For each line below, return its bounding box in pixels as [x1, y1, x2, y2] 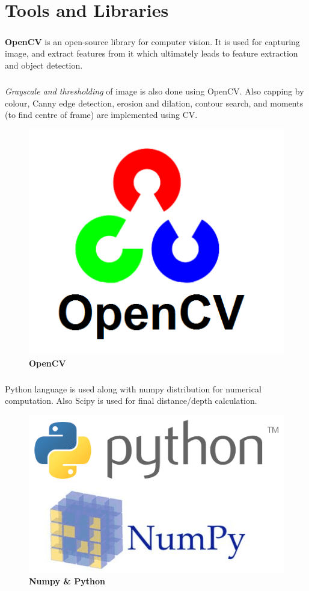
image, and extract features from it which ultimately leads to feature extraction [5, 47, 298, 60]
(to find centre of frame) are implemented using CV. [5, 108, 198, 121]
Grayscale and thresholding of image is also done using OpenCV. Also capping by [5, 84, 304, 97]
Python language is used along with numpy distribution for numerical [5, 382, 262, 395]
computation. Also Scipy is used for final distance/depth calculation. [5, 394, 257, 407]
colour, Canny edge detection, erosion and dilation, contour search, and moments [5, 96, 304, 109]
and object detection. [5, 58, 83, 71]
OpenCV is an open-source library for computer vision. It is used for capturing [5, 35, 300, 48]
